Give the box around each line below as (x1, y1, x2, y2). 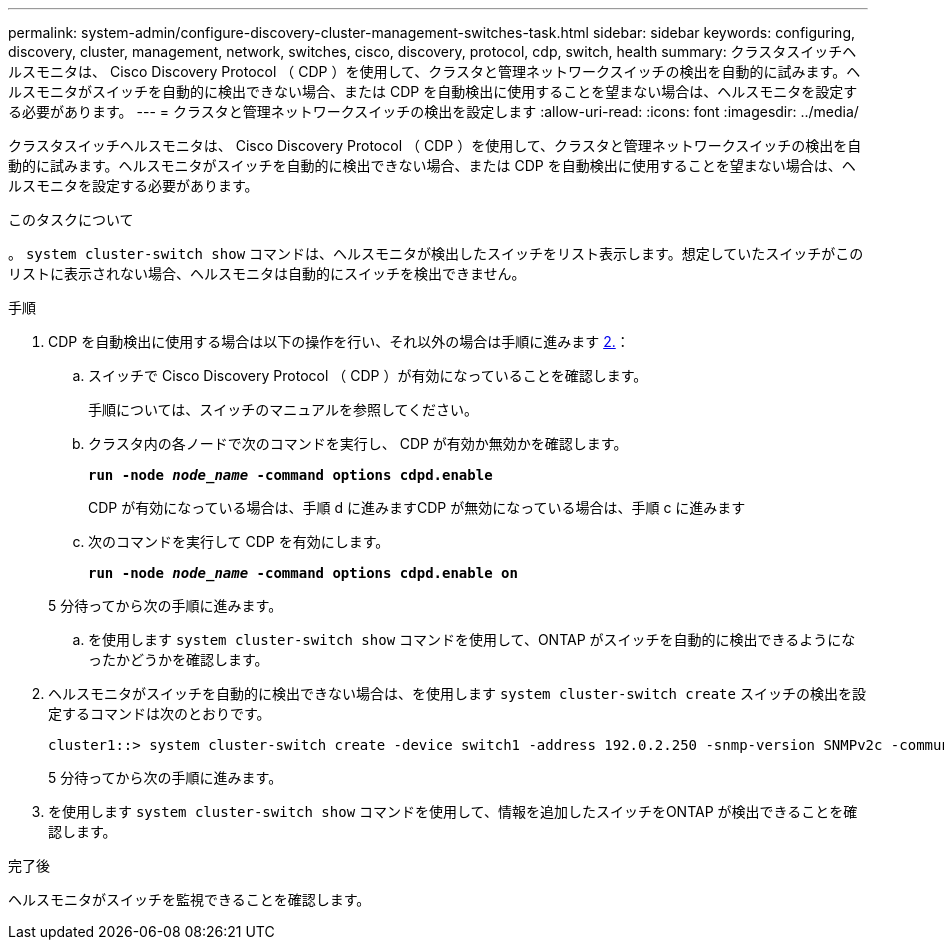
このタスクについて (8, 211, 134, 228)
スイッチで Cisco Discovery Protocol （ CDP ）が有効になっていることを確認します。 (88, 367, 648, 384)
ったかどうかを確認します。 (88, 651, 269, 668)
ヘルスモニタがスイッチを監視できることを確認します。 (8, 891, 371, 908)
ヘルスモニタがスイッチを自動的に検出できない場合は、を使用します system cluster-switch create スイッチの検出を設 (48, 685, 866, 702)
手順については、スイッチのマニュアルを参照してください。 (88, 401, 479, 418)
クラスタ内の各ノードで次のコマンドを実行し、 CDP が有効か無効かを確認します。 (88, 435, 628, 452)
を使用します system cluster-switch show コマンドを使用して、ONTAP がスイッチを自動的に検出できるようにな (88, 631, 856, 648)
